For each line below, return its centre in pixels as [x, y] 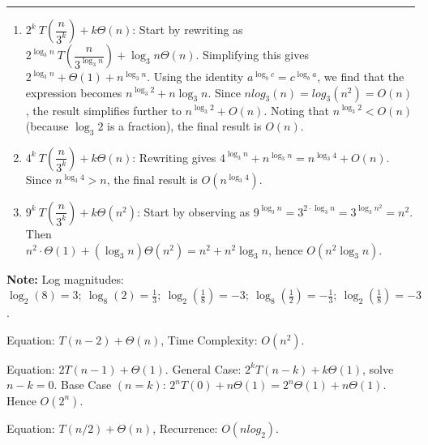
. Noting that [296, 110]
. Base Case [83, 385]
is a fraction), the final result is [184, 126]
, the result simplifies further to [103, 110]
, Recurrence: [185, 428]
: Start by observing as [194, 211]
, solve [378, 368]
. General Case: [203, 368]
